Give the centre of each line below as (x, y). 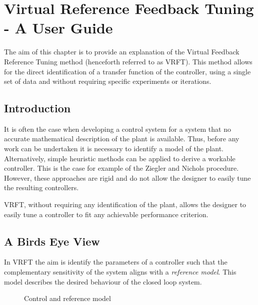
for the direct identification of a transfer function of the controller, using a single (127, 71)
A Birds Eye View (52, 241)
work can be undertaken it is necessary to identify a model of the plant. (114, 149)
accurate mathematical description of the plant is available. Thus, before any (122, 139)
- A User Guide (58, 28)
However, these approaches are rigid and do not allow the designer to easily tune (127, 177)
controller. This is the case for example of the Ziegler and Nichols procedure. (121, 168)
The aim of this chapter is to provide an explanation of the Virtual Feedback (122, 52)
